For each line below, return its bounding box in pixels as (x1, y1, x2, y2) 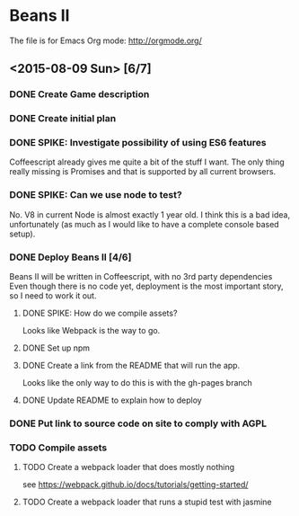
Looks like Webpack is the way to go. (22, 325, 161, 336)
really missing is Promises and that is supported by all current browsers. (9, 166, 277, 177)
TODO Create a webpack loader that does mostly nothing (22, 462, 235, 473)
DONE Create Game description (9, 88, 150, 101)
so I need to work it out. (9, 290, 97, 301)
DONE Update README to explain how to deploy (22, 395, 202, 405)
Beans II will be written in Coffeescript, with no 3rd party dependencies (9, 271, 273, 282)
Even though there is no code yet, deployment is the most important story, (9, 280, 285, 292)
